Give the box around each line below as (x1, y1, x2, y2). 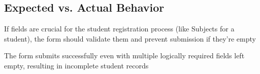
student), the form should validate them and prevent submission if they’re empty (4, 33, 256, 44)
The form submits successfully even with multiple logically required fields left (4, 50, 245, 61)
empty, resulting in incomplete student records (4, 60, 149, 70)
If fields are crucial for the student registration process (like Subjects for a (4, 23, 235, 34)
